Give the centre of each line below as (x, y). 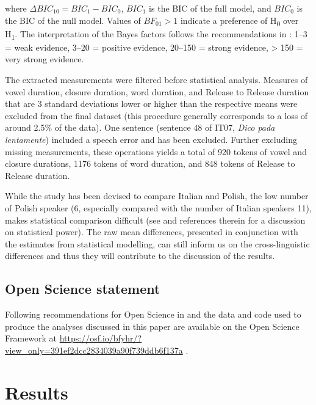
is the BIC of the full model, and (210, 8)
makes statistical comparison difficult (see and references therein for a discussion (155, 220)
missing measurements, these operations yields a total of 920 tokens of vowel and (156, 151)
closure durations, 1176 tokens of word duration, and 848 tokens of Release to (150, 163)
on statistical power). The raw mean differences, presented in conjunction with (152, 232)
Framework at (31, 338)
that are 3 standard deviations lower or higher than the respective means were (151, 104)
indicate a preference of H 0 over (239, 21)
